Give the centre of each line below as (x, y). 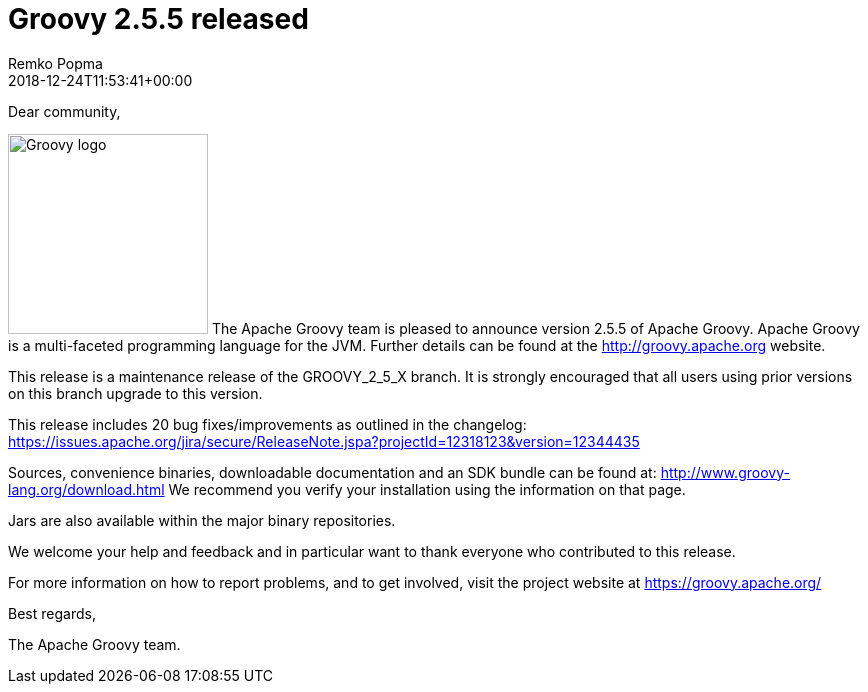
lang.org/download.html (86, 489)
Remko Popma (55, 63)
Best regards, (52, 613)
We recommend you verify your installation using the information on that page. (427, 489)
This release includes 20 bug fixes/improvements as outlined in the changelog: (267, 424)
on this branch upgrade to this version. (135, 393)
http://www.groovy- (725, 472)
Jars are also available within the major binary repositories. (202, 520)
